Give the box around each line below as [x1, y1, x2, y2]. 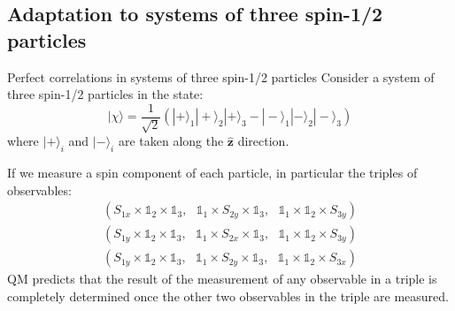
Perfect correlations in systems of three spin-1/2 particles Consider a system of [7, 67, 435, 86]
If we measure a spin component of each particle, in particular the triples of [7, 163, 418, 182]
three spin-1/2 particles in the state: [7, 85, 204, 103]
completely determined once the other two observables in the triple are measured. [7, 286, 449, 305]
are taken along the [118, 132, 224, 150]
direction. [237, 132, 289, 150]
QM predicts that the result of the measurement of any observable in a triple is [7, 269, 437, 288]
